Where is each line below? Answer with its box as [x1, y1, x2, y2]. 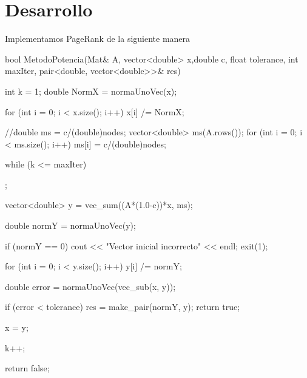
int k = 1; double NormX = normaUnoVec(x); [5, 84, 177, 97]
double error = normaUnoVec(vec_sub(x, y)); [5, 280, 176, 292]
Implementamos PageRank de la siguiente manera [5, 32, 191, 45]
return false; [5, 362, 50, 374]
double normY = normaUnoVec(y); [5, 219, 136, 232]
